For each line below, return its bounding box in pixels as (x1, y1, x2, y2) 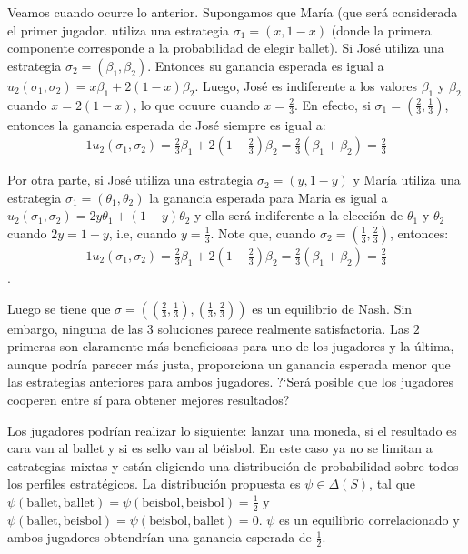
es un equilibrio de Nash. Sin (252, 298, 413, 317)
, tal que (369, 474, 416, 493)
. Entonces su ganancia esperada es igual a (147, 55, 384, 75)
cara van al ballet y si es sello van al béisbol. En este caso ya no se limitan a (7, 438, 433, 458)
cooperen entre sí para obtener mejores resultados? (7, 389, 290, 408)
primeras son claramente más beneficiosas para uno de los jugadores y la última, (7, 337, 454, 356)
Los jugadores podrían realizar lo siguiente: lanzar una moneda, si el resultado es (7, 420, 457, 439)
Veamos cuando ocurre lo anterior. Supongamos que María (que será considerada (7, 3, 458, 21)
